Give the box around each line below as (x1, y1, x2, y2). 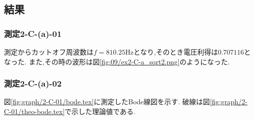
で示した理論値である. (64, 106, 136, 116)
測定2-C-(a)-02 (4, 77, 62, 90)
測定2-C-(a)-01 (4, 27, 62, 39)
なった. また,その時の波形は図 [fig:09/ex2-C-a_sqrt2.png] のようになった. (4, 56, 230, 66)
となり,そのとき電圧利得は (133, 47, 218, 57)
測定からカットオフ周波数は (4, 47, 94, 57)
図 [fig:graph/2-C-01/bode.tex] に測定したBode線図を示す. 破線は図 (4, 96, 210, 107)
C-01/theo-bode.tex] (4, 106, 65, 116)
